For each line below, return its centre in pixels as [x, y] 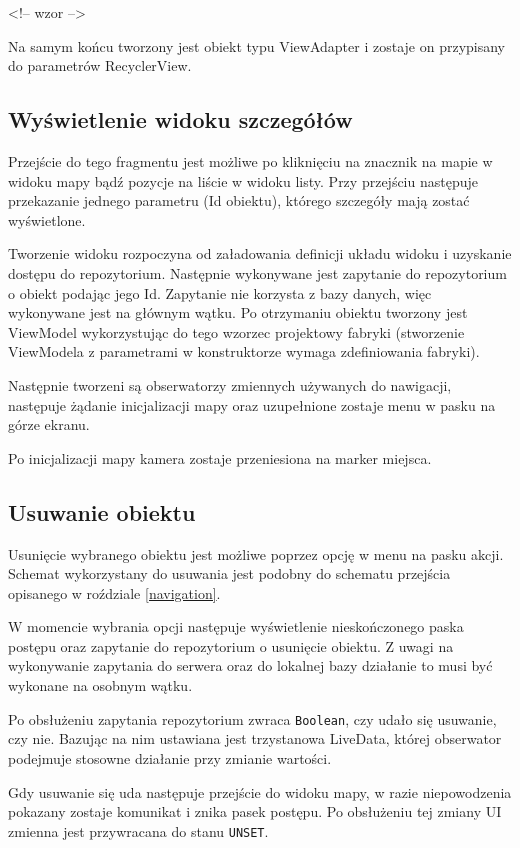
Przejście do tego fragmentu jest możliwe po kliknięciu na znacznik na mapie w [250, 160]
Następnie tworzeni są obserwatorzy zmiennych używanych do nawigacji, [230, 384]
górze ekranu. [49, 424]
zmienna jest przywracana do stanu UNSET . [138, 830]
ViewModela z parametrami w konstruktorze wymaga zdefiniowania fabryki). [244, 351]
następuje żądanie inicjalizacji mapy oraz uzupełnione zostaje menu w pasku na [252, 404]
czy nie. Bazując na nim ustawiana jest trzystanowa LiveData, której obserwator [255, 738]
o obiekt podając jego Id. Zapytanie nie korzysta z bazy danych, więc [220, 292]
